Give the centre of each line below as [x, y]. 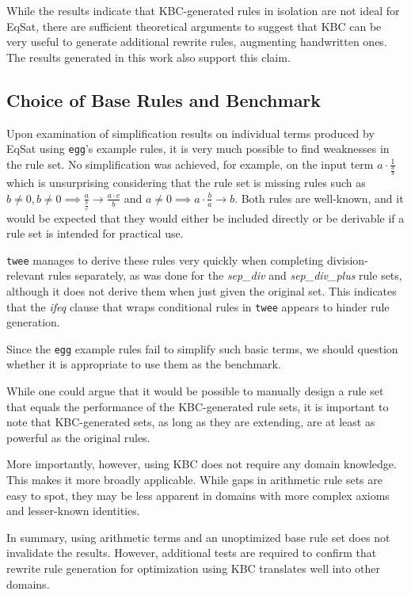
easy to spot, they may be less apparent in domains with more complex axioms [198, 495]
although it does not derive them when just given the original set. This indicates [202, 290]
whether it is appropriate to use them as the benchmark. [144, 364]
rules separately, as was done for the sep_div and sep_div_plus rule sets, [225, 275]
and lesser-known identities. [73, 511]
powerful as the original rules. [78, 437]
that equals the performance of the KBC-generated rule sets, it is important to [198, 406]
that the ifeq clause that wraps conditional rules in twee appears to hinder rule [198, 306]
